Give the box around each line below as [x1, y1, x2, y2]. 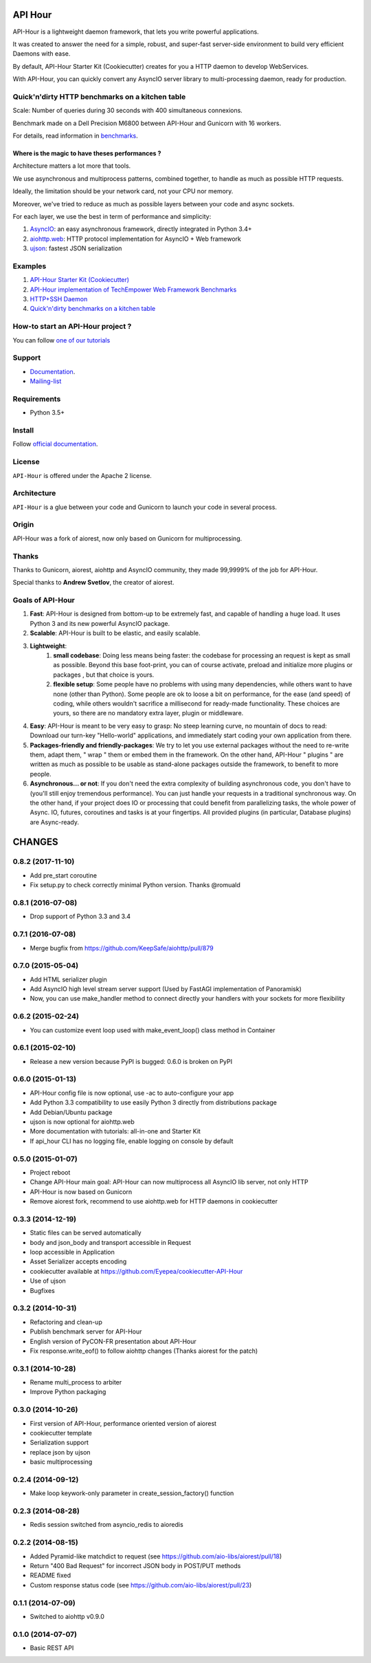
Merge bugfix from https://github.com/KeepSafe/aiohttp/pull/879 [30, 944, 214, 952]
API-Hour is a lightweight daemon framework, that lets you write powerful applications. [12, 28, 259, 36]
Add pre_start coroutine [30, 871, 98, 880]
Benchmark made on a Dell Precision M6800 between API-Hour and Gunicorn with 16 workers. [12, 119, 282, 127]
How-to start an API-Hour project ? [12, 322, 132, 331]
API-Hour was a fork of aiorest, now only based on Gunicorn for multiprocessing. [12, 534, 243, 543]
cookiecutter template [30, 1428, 92, 1437]
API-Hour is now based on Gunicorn [30, 1187, 133, 1196]
